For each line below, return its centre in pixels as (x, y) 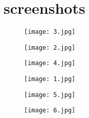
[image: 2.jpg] (50, 47)
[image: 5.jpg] (50, 95)
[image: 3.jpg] (50, 32)
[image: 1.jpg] (50, 79)
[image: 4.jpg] (50, 63)
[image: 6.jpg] (50, 111)
